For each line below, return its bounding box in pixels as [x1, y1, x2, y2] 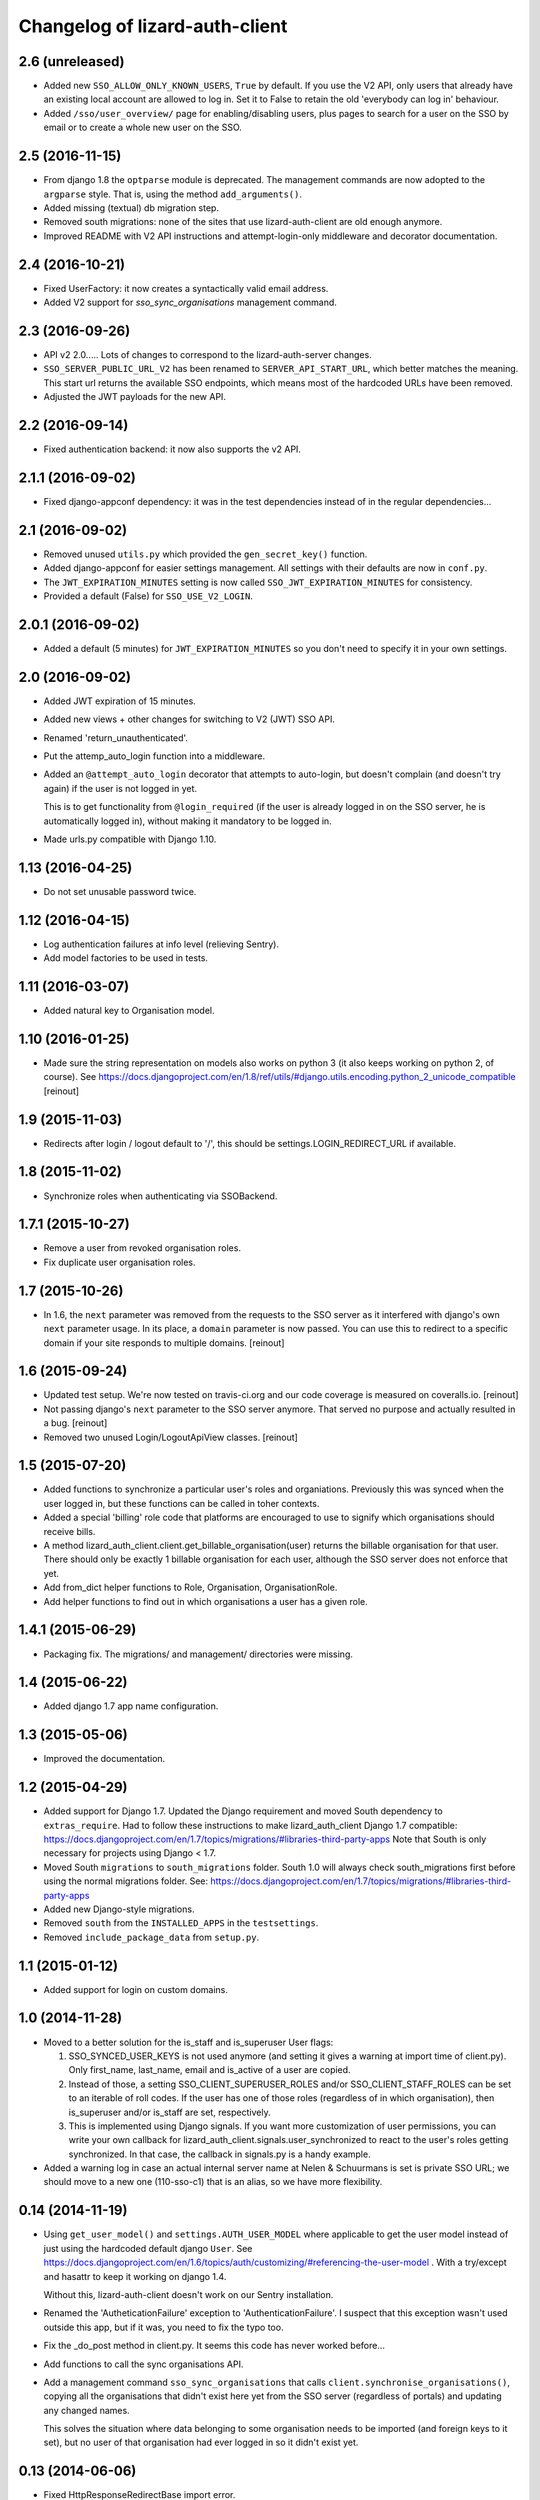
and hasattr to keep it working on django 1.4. [43, 2270, 227, 2282]
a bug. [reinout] [43, 1417, 108, 1429]
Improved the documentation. [43, 1753, 166, 1765]
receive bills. [43, 1525, 96, 1537]
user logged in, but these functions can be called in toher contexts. [43, 1497, 320, 1509]
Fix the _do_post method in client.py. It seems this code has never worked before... [43, 2340, 385, 2352]
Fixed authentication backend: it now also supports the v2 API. [43, 443, 302, 455]
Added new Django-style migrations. [43, 1903, 195, 1915]
